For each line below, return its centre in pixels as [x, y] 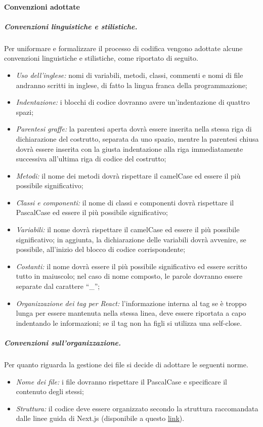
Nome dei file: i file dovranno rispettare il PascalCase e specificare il [121, 381]
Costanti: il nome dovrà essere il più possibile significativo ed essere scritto [131, 266]
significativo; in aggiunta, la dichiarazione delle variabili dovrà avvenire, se [131, 239]
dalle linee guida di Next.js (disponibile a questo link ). [100, 418]
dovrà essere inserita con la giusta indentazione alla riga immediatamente [129, 148]
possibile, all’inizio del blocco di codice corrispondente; [101, 249]
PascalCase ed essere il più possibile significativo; [92, 212]
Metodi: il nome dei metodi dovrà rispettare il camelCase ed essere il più [128, 175]
